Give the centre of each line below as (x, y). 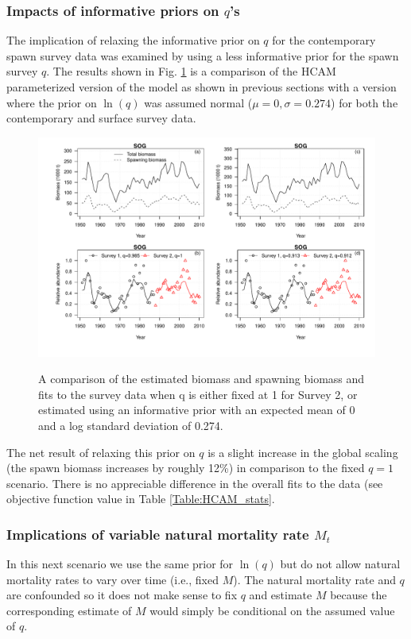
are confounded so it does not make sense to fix (122, 595)
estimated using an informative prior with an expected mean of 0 (197, 410)
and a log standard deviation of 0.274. (131, 425)
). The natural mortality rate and (314, 579)
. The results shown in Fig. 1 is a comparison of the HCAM (191, 71)
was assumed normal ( (198, 102)
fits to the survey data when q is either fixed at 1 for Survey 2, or (198, 394)
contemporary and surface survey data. (101, 118)
